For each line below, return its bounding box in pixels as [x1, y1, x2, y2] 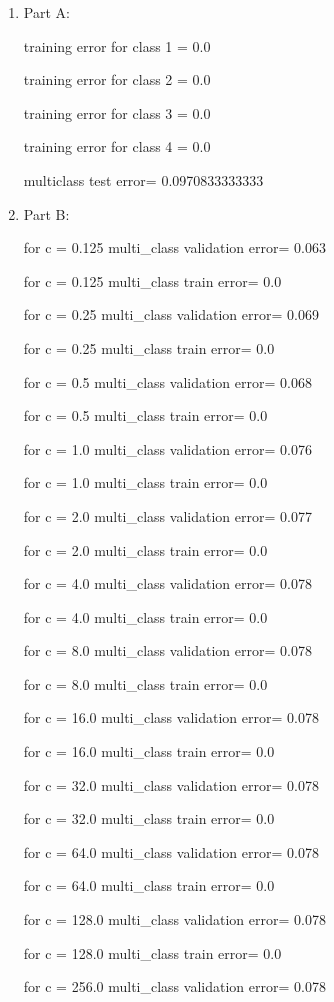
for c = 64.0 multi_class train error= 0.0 [23, 875, 275, 896]
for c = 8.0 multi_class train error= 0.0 [23, 673, 268, 694]
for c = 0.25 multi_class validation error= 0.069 [23, 304, 319, 325]
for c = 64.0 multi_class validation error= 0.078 [23, 841, 319, 862]
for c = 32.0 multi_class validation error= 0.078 [23, 774, 319, 795]
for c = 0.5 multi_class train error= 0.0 [23, 405, 268, 426]
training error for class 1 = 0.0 [23, 35, 211, 56]
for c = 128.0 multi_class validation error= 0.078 [23, 909, 326, 930]
